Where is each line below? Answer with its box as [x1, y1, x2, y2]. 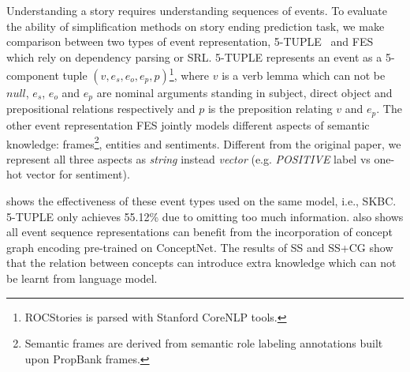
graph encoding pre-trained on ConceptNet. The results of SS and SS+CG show [6, 239, 393, 255]
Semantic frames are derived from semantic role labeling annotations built [24, 335, 383, 351]
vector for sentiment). [25, 166, 130, 182]
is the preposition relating [207, 100, 333, 117]
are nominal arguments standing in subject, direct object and [96, 85, 393, 101]
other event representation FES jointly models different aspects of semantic [6, 116, 370, 133]
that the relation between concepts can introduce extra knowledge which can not [6, 254, 397, 271]
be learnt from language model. [6, 269, 158, 286]
